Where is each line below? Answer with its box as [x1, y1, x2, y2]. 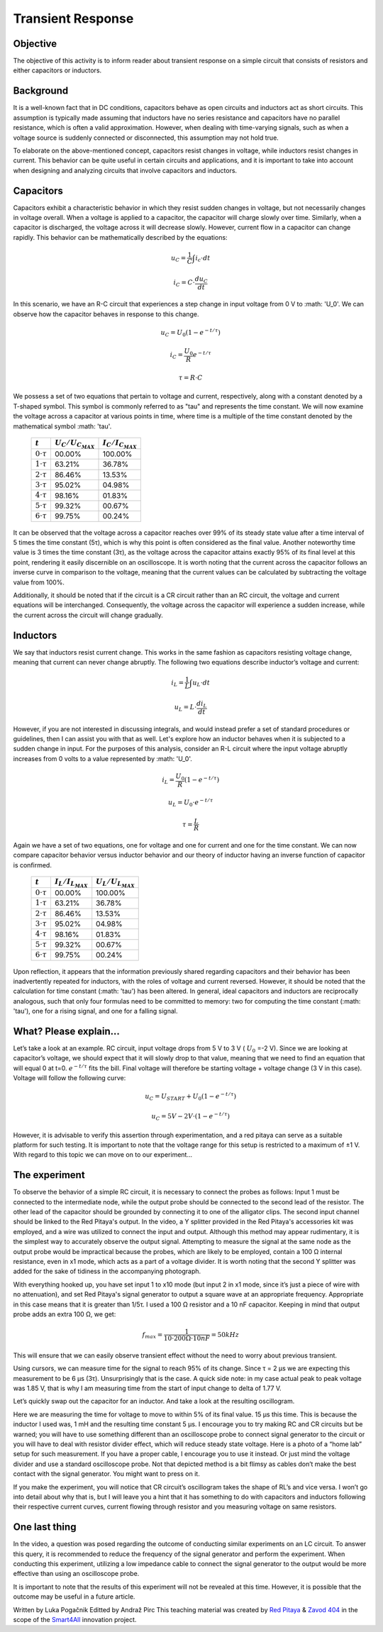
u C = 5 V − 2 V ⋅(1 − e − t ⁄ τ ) [151, 1111, 231, 1122]
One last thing [13, 1521, 77, 1533]
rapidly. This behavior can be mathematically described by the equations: [13, 233, 228, 241]
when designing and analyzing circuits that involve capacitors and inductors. [13, 166, 238, 174]
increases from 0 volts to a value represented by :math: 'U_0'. [13, 754, 193, 762]
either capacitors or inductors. [13, 66, 102, 74]
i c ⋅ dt [195, 254, 211, 264]
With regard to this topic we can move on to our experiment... [13, 1150, 193, 1159]
